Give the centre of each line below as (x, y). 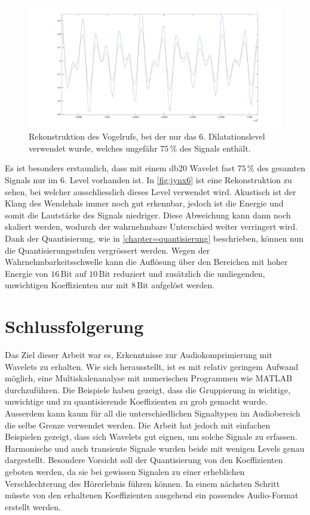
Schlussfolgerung (74, 326)
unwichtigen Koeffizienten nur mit (67, 285)
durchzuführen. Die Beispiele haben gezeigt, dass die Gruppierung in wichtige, (148, 389)
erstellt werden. (33, 506)
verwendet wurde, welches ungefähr (93, 148)
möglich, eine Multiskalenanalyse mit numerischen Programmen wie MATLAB (149, 378)
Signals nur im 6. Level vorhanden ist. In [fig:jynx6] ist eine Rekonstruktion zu (148, 179)
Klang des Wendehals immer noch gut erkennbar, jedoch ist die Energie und (144, 203)
